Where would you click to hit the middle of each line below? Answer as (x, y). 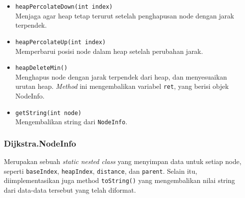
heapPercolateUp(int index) (60, 42)
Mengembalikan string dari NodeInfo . (71, 122)
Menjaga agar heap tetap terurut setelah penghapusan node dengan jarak (125, 15)
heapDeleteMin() (41, 68)
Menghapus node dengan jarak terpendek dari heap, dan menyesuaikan (121, 76)
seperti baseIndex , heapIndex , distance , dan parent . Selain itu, (101, 171)
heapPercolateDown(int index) (64, 7)
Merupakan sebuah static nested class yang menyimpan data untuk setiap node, (123, 161)
